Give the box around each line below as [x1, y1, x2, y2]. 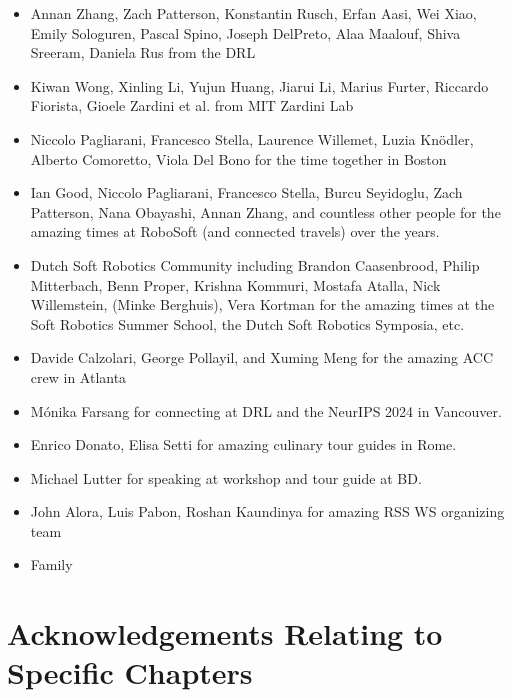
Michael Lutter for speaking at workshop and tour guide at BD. [30, 467, 422, 488]
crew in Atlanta [30, 366, 127, 387]
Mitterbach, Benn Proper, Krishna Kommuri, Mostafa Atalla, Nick [30, 274, 441, 295]
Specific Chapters [7, 652, 253, 693]
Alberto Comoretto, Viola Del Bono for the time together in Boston [30, 148, 447, 169]
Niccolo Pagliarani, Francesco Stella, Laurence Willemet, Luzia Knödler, [30, 128, 474, 149]
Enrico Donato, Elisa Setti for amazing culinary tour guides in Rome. [30, 434, 457, 455]
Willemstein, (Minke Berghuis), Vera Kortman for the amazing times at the [30, 294, 495, 315]
